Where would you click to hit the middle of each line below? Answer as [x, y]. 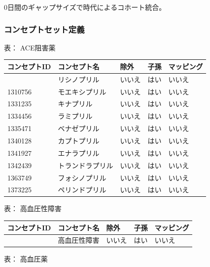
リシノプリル [79, 79]
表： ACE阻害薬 [30, 47]
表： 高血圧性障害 [33, 208]
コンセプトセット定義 [44, 29]
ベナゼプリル [79, 128]
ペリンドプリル [82, 190]
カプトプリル [79, 140]
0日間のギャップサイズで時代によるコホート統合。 [85, 7]
